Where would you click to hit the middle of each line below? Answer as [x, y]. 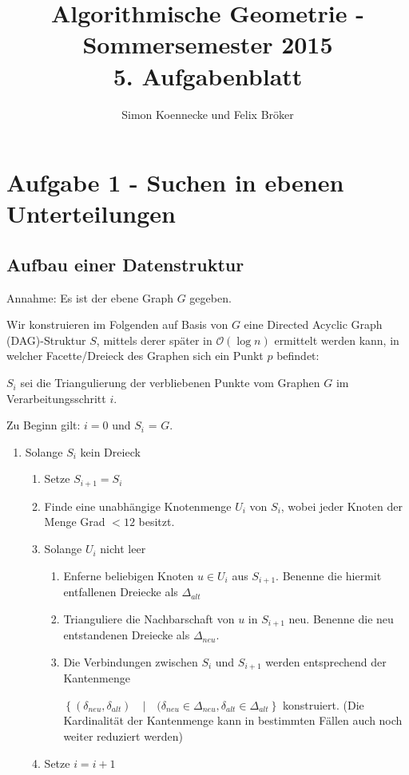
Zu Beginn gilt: [44, 425]
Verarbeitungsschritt [56, 398]
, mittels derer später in [154, 340]
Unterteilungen [91, 214]
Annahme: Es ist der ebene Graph [90, 297]
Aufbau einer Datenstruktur [125, 264]
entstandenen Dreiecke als [127, 635]
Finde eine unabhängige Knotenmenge [138, 506]
